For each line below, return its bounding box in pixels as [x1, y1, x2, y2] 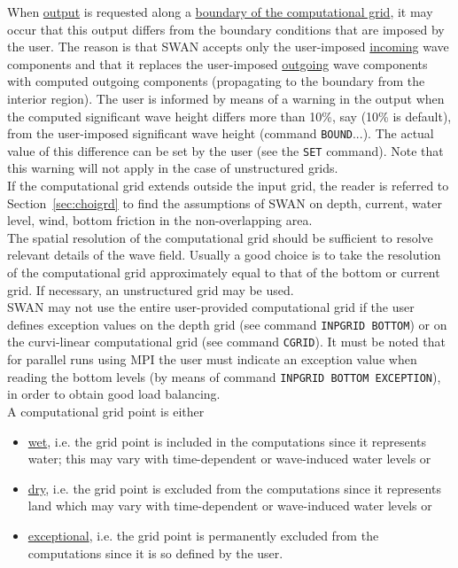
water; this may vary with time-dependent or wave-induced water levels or [27, 449, 431, 468]
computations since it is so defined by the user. [27, 543, 283, 562]
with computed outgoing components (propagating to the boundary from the [7, 72, 425, 90]
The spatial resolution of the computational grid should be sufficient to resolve [7, 228, 433, 246]
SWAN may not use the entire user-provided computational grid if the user [7, 298, 415, 316]
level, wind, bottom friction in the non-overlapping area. [7, 211, 313, 230]
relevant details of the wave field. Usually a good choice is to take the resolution [7, 245, 441, 264]
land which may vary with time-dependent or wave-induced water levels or [27, 496, 432, 515]
